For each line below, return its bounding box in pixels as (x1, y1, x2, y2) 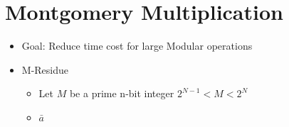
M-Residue (21, 62, 69, 77)
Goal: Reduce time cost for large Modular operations (21, 38, 253, 53)
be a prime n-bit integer (69, 86, 174, 101)
